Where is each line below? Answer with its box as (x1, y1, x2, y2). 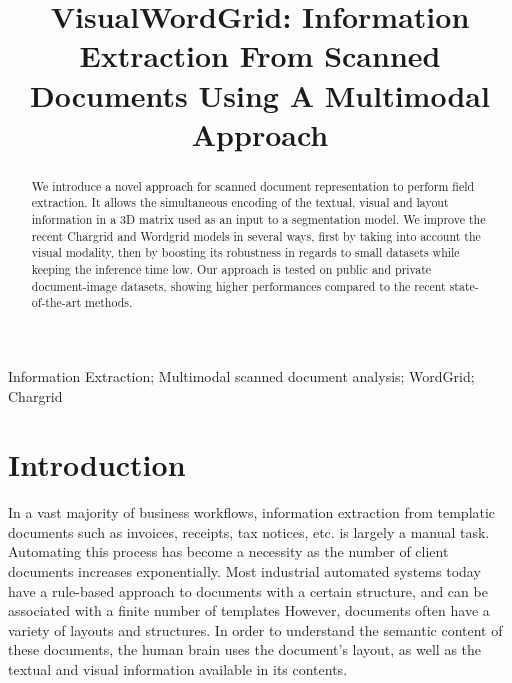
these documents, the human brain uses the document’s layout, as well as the (8, 639, 482, 660)
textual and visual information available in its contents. (8, 659, 348, 680)
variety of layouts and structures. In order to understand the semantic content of (8, 619, 503, 640)
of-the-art (31, 294, 82, 311)
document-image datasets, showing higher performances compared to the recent (31, 277, 446, 294)
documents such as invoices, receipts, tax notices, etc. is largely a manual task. (8, 521, 490, 542)
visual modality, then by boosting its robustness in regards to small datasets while (31, 244, 460, 261)
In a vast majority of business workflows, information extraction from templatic (8, 502, 496, 523)
